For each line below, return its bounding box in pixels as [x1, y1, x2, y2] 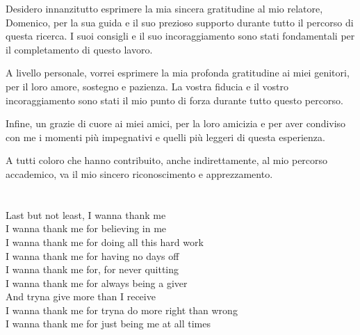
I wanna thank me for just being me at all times [6, 316, 211, 331]
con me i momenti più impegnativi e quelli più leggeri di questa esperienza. [6, 129, 325, 144]
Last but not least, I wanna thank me [6, 207, 166, 222]
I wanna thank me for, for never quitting [6, 262, 179, 277]
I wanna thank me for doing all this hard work [6, 234, 204, 249]
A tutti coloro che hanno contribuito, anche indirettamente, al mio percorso [6, 153, 328, 167]
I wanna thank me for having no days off [6, 248, 179, 263]
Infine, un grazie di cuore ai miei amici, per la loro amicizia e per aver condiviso [6, 116, 346, 131]
